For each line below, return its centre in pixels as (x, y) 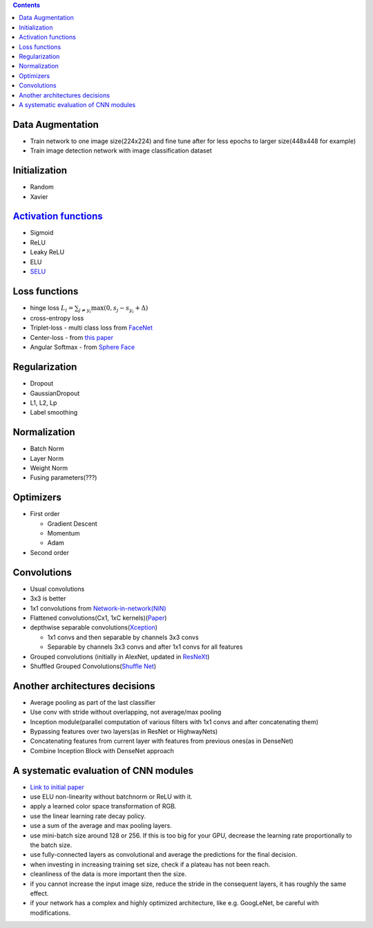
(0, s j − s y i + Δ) (126, 309)
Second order (49, 552)
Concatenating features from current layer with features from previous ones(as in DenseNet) (162, 741)
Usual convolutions (57, 589)
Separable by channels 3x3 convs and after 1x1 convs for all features (145, 647)
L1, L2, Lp (44, 403)
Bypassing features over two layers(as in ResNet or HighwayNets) (124, 731)
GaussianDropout (55, 393)
